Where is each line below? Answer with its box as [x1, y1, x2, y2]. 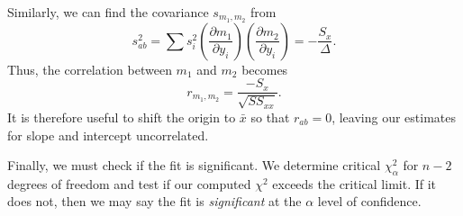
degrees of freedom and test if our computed [7, 174, 251, 193]
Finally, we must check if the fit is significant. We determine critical [7, 156, 381, 175]
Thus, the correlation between [7, 59, 172, 78]
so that [250, 107, 290, 126]
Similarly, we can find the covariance [7, 3, 209, 21]
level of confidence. [317, 192, 422, 211]
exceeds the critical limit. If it [272, 174, 437, 193]
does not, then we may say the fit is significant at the [7, 192, 302, 211]
